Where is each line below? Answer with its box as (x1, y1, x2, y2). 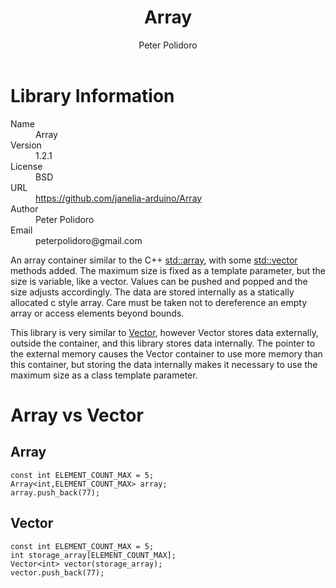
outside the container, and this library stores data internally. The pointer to (10, 337, 316, 349)
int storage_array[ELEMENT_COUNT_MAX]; (10, 550, 177, 560)
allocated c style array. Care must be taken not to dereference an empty (10, 296, 308, 308)
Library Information (10, 84, 175, 107)
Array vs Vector (10, 404, 144, 426)
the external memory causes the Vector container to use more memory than (10, 347, 323, 360)
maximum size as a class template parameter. (10, 369, 198, 381)
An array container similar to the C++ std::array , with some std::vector (10, 254, 298, 266)
